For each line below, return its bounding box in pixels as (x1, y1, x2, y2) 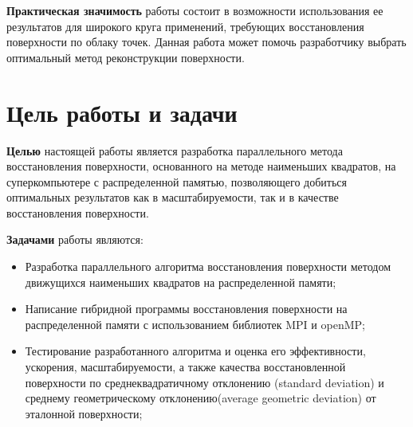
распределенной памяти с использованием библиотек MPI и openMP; (25, 315, 365, 332)
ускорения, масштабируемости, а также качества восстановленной (25, 358, 346, 375)
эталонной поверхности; (25, 405, 143, 421)
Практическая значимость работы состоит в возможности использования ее (6, 2, 383, 18)
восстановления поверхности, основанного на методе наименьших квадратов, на (6, 158, 396, 174)
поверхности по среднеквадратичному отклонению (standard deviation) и (25, 374, 384, 390)
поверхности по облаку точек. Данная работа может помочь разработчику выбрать (6, 33, 407, 50)
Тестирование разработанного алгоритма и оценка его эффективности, (25, 343, 366, 359)
